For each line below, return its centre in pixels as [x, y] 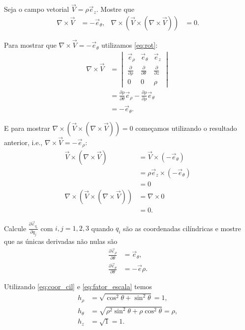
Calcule [15, 228]
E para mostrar [27, 128]
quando [102, 228]
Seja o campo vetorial [37, 9]
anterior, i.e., [23, 142]
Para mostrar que [30, 45]
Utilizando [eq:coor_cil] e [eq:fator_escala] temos [78, 286]
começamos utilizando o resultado [186, 128]
